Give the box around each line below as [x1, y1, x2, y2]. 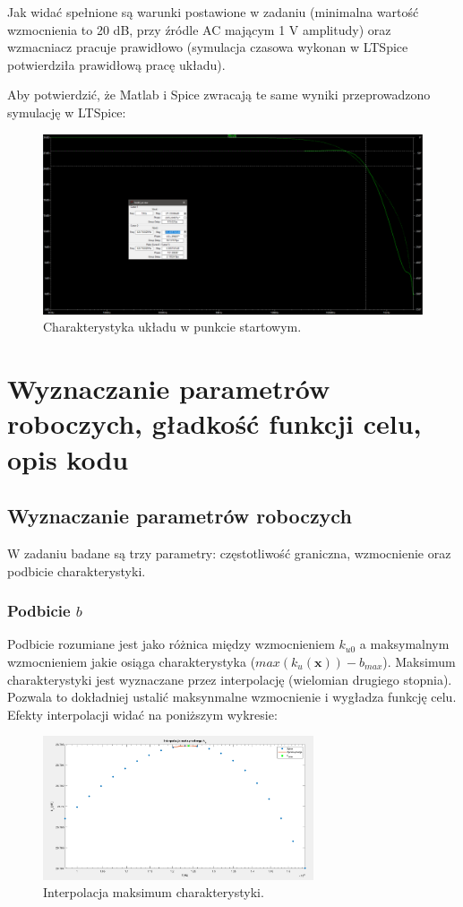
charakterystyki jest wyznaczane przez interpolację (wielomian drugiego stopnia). [7, 669, 452, 688]
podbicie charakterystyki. [7, 561, 146, 580]
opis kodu [7, 440, 129, 477]
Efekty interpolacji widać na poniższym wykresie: [7, 704, 278, 723]
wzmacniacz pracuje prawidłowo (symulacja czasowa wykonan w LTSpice [7, 38, 408, 56]
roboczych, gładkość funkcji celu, [7, 405, 422, 442]
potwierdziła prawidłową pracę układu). [7, 55, 226, 73]
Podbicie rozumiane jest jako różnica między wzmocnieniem [7, 635, 335, 653]
